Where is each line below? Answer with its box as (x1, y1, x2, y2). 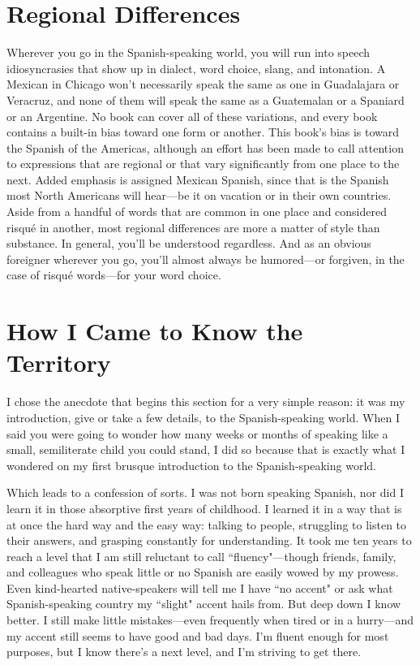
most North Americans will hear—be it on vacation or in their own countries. (6, 187, 392, 204)
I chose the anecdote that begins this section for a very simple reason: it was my (6, 393, 405, 410)
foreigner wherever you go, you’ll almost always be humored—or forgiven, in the (6, 250, 405, 267)
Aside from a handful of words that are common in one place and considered (6, 203, 387, 220)
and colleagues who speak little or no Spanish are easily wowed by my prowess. (6, 564, 399, 581)
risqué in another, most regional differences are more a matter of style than (6, 218, 380, 235)
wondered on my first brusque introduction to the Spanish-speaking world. (6, 456, 376, 473)
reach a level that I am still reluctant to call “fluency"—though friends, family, (6, 547, 396, 564)
